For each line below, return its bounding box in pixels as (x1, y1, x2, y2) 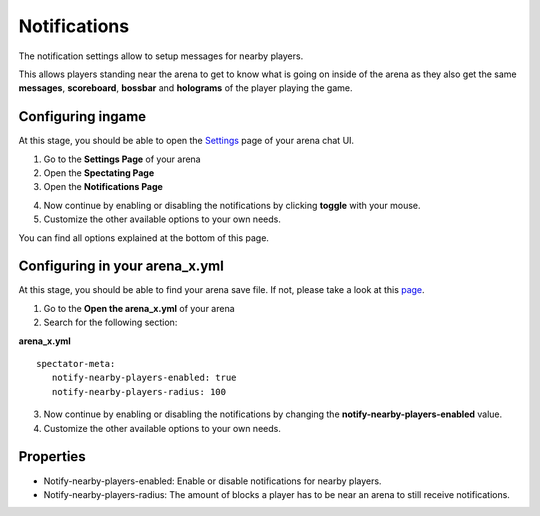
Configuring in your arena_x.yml (18, 258, 224, 275)
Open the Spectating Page (43, 167, 155, 179)
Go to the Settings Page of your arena (43, 153, 201, 165)
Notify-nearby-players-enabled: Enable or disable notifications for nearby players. (43, 475, 382, 487)
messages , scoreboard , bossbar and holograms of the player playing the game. (18, 82, 353, 94)
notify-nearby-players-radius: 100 (51, 386, 227, 397)
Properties (18, 448, 86, 465)
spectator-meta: (36, 358, 116, 370)
